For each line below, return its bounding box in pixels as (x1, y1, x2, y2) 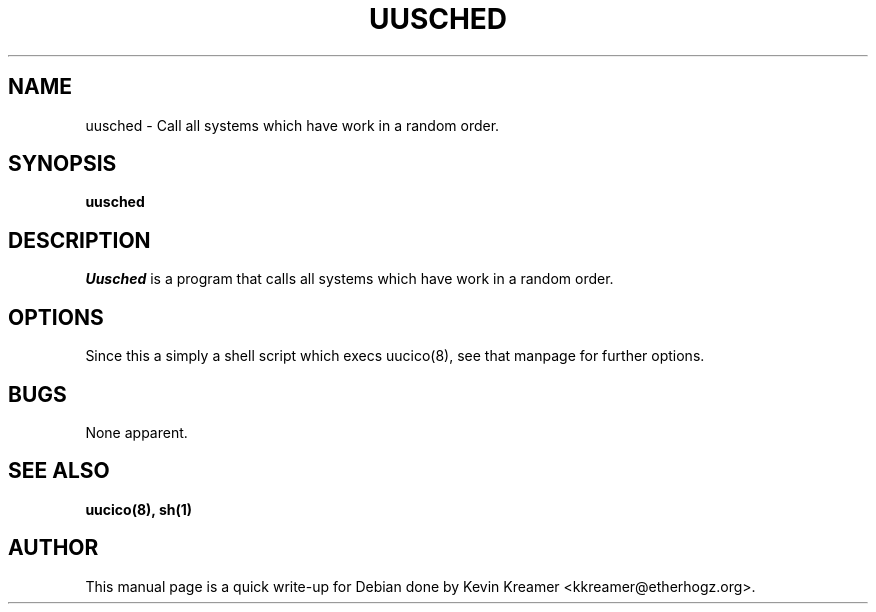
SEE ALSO (8, 458, 110, 484)
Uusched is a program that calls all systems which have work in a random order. (85, 270, 614, 288)
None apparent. (85, 423, 188, 441)
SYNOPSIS (8, 151, 117, 177)
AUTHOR (8, 535, 99, 561)
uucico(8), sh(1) (85, 500, 193, 518)
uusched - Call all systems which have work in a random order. (85, 116, 500, 134)
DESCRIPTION (8, 227, 151, 253)
